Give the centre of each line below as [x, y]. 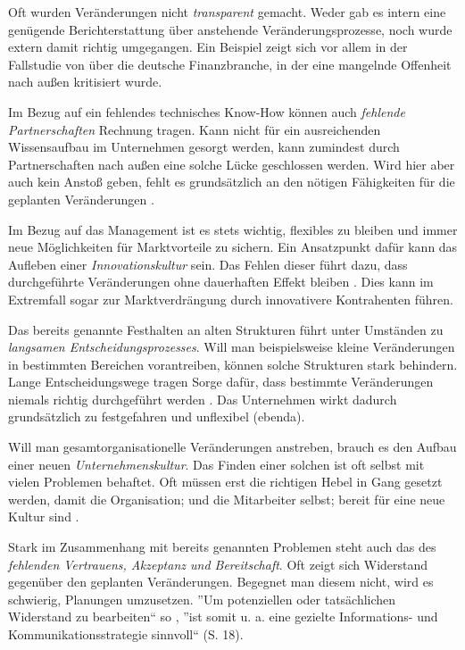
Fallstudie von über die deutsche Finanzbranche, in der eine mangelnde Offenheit [230, 64]
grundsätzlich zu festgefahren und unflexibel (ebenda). [157, 417]
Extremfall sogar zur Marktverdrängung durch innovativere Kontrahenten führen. [231, 299]
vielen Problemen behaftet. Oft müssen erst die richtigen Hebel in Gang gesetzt [225, 482]
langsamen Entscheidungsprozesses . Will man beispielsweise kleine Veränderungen [232, 347]
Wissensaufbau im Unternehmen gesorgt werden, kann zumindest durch [204, 147]
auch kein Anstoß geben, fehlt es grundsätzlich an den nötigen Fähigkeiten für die [232, 182]
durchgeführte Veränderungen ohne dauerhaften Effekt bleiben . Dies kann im [221, 282]
